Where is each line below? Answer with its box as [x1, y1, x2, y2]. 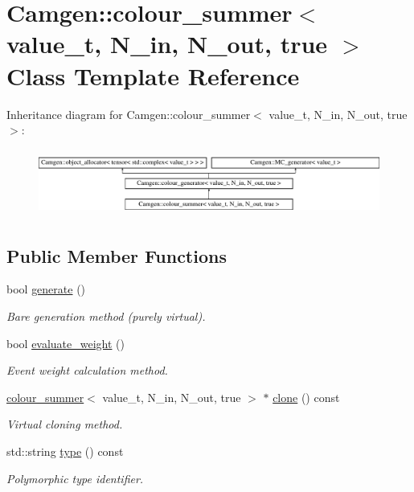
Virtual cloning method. [6, 416, 123, 433]
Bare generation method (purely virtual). [6, 308, 206, 325]
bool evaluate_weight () [6, 334, 125, 351]
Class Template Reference [6, 59, 300, 92]
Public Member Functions [6, 243, 227, 268]
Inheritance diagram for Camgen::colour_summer [6, 105, 251, 122]
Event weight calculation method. [6, 362, 168, 379]
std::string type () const [6, 443, 124, 460]
